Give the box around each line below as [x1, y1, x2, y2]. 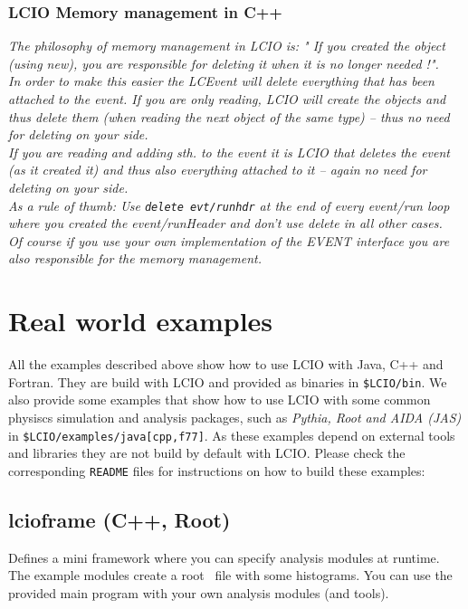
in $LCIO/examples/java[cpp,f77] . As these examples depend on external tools [8, 425, 455, 444]
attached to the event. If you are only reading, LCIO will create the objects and [8, 90, 446, 108]
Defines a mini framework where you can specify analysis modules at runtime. [8, 547, 440, 566]
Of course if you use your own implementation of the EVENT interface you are [8, 231, 450, 250]
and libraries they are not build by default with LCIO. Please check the [8, 443, 406, 462]
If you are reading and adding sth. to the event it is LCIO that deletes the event [8, 142, 450, 161]
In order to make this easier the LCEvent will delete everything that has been [8, 71, 435, 90]
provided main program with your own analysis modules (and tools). [8, 583, 389, 602]
